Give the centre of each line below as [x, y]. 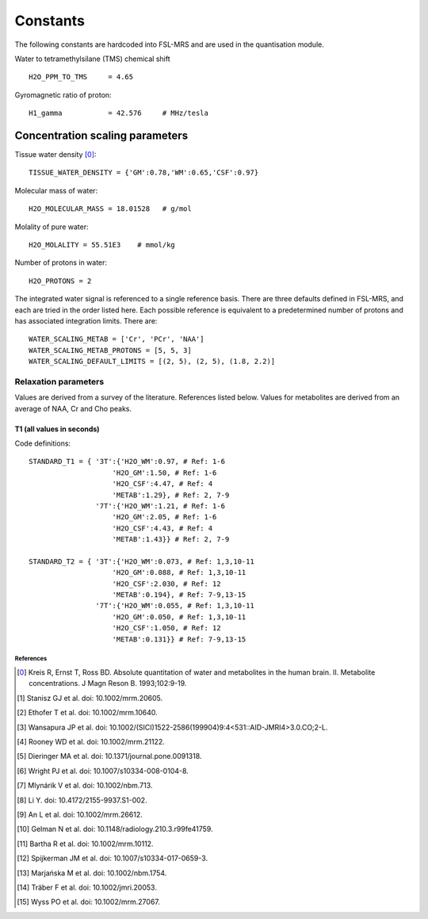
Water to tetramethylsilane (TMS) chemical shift [92, 59]
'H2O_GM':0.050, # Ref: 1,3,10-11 [179, 617]
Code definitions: [43, 443]
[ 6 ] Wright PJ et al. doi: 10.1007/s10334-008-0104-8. [103, 771]
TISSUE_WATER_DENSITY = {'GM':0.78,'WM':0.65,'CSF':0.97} [144, 173]
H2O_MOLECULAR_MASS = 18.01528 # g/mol [110, 209]
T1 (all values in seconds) [57, 429]
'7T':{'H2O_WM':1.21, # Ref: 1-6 [160, 506]
